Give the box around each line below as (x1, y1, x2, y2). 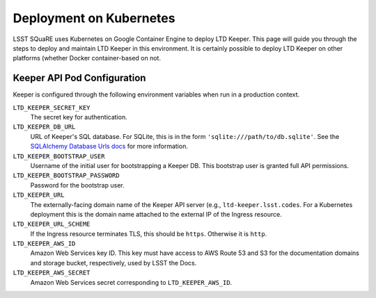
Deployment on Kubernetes (13, 10, 175, 26)
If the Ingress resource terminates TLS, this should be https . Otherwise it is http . (30, 229, 267, 238)
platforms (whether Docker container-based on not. (13, 54, 162, 63)
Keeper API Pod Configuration (13, 72, 146, 84)
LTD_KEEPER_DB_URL (13, 123, 76, 131)
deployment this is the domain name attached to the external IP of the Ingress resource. (30, 210, 282, 218)
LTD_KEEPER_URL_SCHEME (13, 220, 91, 229)
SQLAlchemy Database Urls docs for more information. (30, 142, 188, 151)
